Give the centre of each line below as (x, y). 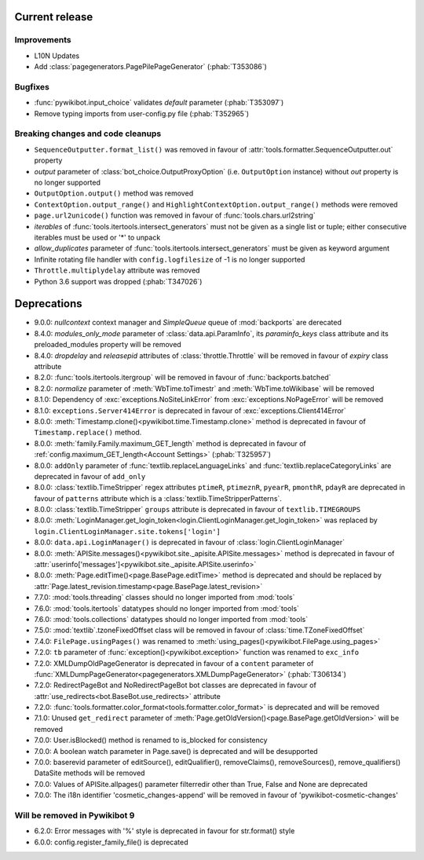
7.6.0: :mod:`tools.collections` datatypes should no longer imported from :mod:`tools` (171, 619)
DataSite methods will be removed (90, 773)
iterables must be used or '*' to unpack (97, 237)
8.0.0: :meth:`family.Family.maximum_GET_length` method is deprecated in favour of (170, 443)
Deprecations (48, 304)
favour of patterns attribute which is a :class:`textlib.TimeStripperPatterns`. (158, 498)
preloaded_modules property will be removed (108, 345)
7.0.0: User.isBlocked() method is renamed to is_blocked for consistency (151, 740)
